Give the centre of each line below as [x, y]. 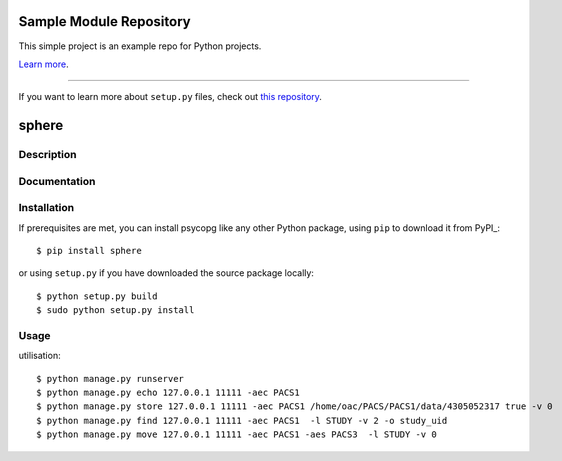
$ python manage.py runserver [110, 378]
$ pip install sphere [89, 250]
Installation [46, 208]
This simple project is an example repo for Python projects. [140, 46]
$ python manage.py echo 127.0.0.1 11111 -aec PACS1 [168, 393]
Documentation [57, 181]
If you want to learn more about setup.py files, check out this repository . [170, 97]
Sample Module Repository [104, 21]
